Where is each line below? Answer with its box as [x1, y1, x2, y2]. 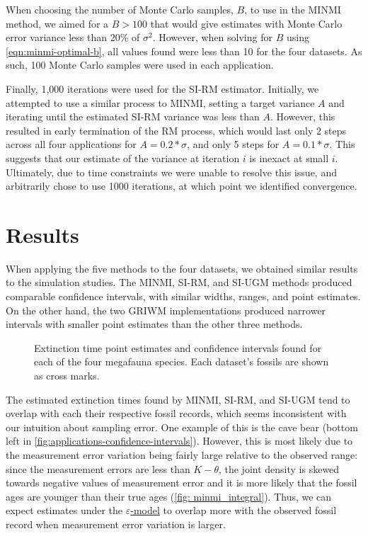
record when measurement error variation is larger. [6, 516, 226, 531]
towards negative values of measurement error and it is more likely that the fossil [6, 475, 357, 490]
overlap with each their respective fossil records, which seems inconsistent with [6, 406, 347, 421]
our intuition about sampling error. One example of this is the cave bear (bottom [6, 419, 358, 434]
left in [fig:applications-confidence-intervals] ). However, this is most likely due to [6, 433, 353, 448]
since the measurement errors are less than [6, 461, 190, 476]
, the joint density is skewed [218, 461, 340, 476]
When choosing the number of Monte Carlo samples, [6, 2, 234, 16]
